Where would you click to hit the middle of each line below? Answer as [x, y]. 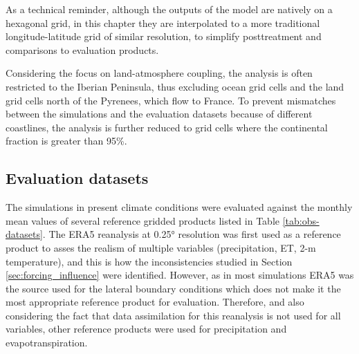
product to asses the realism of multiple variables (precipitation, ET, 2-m [161, 247]
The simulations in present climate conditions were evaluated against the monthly [179, 207]
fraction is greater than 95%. [66, 141]
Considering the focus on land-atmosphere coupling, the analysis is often [159, 73]
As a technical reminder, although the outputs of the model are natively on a [169, 9]
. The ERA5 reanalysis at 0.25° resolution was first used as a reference [192, 234]
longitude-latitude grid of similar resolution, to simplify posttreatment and [164, 36]
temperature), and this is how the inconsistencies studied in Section [149, 261]
